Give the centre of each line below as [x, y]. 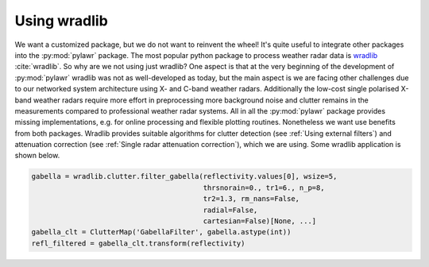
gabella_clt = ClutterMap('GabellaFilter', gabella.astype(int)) [161, 232]
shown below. [37, 156]
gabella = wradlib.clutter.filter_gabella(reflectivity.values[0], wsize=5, [184, 176]
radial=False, [230, 210]
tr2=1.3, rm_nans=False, [251, 199]
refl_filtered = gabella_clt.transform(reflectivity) [138, 243]
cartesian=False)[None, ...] [260, 221]
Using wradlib [62, 21]
